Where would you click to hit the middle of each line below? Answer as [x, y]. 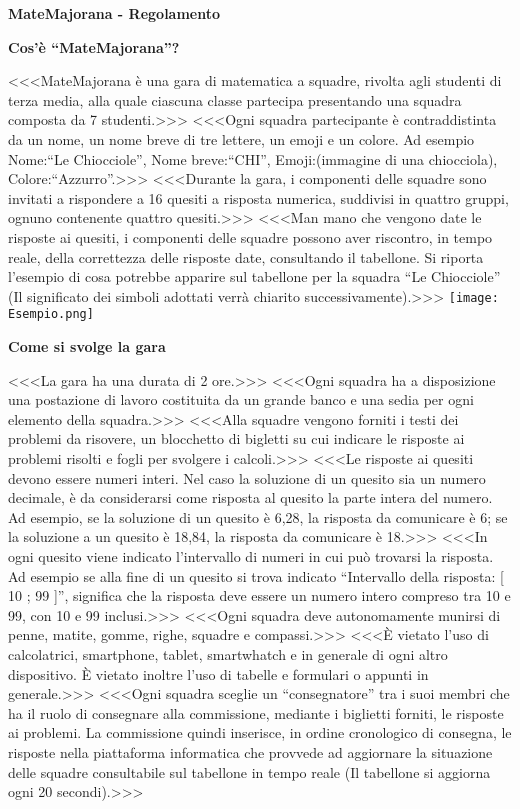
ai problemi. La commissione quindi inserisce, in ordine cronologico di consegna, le [260, 732]
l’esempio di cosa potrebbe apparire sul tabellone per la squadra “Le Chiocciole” [254, 276]
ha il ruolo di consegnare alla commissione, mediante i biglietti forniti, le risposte [256, 712]
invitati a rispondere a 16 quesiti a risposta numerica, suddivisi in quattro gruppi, [258, 197]
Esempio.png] [51, 314]
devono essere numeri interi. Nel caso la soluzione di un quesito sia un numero [247, 477]
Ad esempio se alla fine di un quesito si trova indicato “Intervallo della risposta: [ [256, 575]
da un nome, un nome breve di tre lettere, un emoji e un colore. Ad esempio [241, 138]
